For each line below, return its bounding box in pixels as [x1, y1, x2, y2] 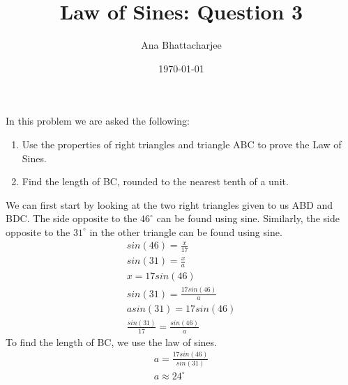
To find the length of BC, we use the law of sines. [6, 334, 217, 349]
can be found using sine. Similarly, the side [156, 211, 340, 226]
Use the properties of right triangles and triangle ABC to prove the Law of [22, 136, 342, 151]
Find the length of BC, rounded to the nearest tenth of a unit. [22, 174, 289, 189]
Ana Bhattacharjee [141, 38, 222, 52]
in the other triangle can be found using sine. [89, 224, 282, 239]
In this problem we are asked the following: [6, 113, 190, 128]
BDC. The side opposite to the [6, 211, 137, 226]
